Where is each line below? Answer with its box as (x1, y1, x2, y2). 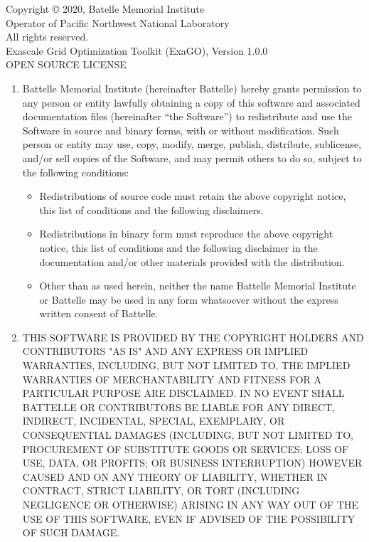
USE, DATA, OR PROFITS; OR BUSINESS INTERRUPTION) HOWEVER (22, 455, 363, 470)
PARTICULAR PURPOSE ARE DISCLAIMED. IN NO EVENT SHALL (22, 386, 345, 400)
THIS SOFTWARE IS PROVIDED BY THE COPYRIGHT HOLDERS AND (22, 329, 364, 344)
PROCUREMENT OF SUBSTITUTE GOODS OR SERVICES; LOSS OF (22, 441, 349, 456)
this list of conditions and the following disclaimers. (39, 202, 264, 217)
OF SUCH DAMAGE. (22, 525, 120, 540)
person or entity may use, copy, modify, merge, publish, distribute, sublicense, (22, 137, 362, 152)
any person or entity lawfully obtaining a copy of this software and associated (22, 95, 360, 110)
